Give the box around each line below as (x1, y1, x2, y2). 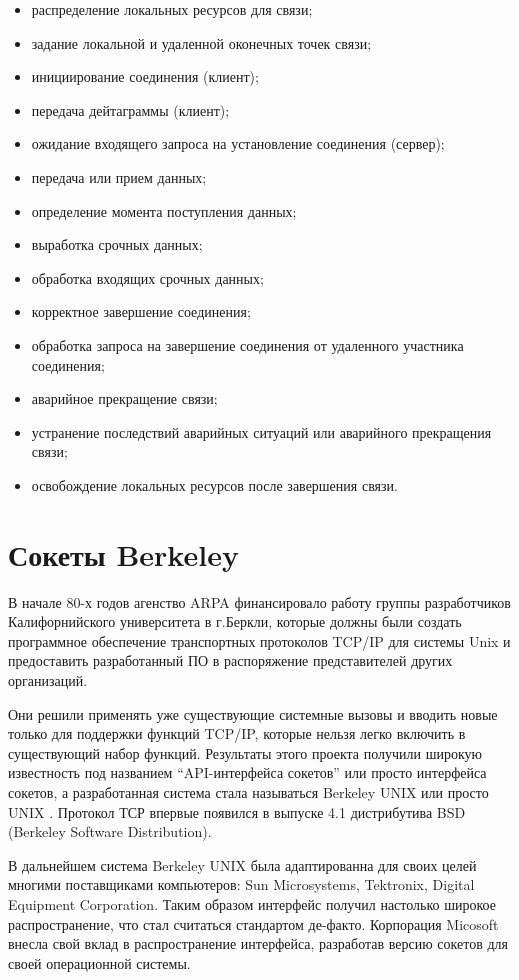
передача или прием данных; (31, 166, 207, 187)
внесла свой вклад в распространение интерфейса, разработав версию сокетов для (8, 933, 508, 954)
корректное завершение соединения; (31, 301, 251, 322)
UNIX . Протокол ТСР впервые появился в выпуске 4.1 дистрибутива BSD (8, 801, 466, 822)
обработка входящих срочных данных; (31, 267, 264, 288)
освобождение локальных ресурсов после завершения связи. (31, 474, 398, 495)
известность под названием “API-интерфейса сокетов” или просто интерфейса (8, 762, 487, 783)
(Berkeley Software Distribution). (8, 821, 212, 842)
